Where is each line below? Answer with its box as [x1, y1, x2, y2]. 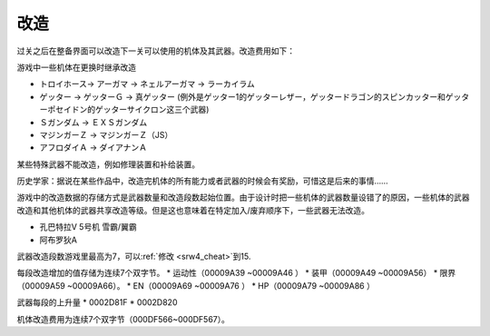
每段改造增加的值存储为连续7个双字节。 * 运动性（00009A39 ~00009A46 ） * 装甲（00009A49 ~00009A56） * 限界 [16, 268, 456, 279]
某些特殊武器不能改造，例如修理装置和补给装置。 [16, 159, 200, 170]
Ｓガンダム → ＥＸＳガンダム [39, 116, 148, 127]
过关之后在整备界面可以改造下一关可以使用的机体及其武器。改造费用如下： [16, 45, 295, 56]
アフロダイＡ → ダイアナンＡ [39, 142, 147, 153]
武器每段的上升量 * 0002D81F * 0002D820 [16, 297, 178, 308]
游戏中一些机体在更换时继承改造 [16, 62, 136, 73]
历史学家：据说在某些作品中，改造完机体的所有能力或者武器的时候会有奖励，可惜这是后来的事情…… [16, 175, 389, 186]
